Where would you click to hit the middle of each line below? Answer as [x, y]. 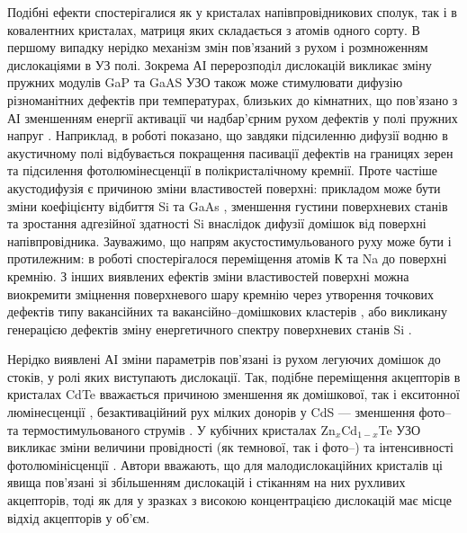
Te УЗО [400, 429]
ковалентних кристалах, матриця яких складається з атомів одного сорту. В [214, 29]
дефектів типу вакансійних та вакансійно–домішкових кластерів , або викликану [228, 311]
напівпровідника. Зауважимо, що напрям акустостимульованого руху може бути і [229, 240]
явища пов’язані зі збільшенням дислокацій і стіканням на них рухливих [207, 482]
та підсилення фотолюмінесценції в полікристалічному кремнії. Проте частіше [223, 170]
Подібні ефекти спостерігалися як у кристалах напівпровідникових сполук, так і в [232, 12]
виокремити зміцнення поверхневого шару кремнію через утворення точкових [221, 293]
